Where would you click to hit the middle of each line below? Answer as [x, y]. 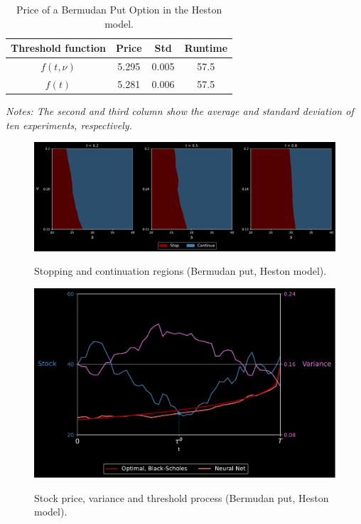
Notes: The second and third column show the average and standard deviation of [180, 110]
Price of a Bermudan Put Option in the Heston [119, 9]
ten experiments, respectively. [69, 125]
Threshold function [58, 48]
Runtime [206, 48]
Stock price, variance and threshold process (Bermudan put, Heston [182, 497]
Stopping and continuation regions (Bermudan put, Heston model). [180, 271]
